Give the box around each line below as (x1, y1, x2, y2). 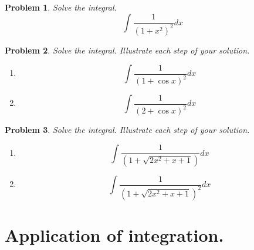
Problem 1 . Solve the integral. (5, 1, 117, 13)
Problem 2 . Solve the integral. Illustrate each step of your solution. (5, 44, 250, 56)
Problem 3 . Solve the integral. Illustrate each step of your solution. (5, 124, 250, 135)
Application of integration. (5, 223, 224, 247)
